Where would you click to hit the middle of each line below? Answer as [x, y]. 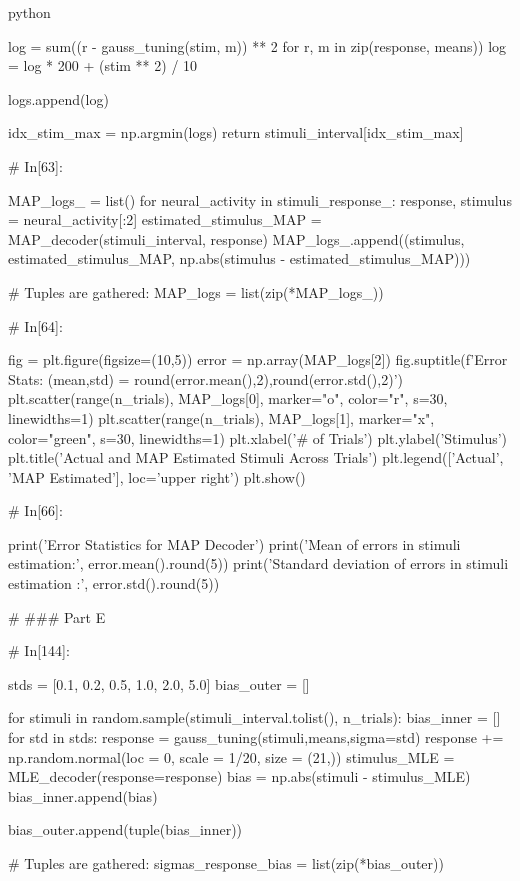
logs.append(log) [58, 98]
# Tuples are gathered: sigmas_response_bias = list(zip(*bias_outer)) [226, 863]
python [29, 12]
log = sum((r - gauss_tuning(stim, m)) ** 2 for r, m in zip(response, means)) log [257, 45]
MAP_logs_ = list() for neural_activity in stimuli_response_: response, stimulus [260, 199]
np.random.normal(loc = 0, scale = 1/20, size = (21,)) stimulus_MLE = [231, 756]
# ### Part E [57, 616]
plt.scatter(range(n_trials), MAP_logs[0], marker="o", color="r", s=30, [228, 398]
